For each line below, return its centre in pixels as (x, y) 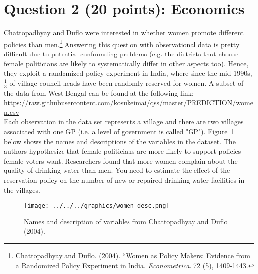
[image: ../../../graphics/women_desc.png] (97, 206)
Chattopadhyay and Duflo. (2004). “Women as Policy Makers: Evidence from (133, 255)
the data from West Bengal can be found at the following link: (99, 92)
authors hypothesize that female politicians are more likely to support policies (123, 151)
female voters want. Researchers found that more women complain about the (121, 160)
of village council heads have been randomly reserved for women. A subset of (127, 82)
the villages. (22, 190)
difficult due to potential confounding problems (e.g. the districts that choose (121, 53)
